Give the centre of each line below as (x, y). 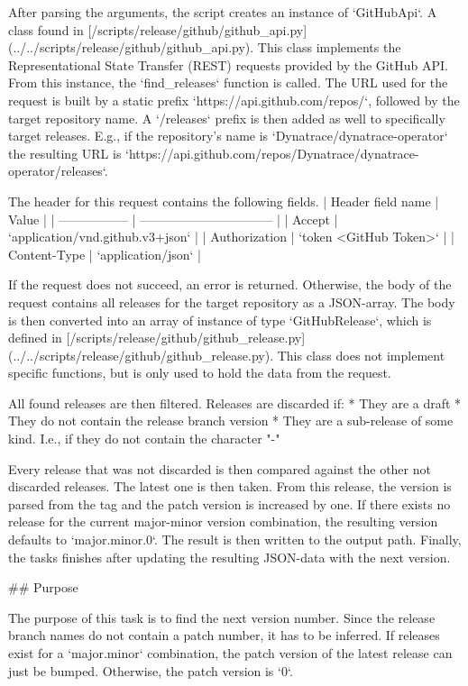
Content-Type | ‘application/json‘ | (105, 254)
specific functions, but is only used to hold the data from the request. (200, 373)
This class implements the (329, 47)
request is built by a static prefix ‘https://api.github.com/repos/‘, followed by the (234, 100)
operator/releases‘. (58, 171)
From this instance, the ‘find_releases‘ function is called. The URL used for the (228, 82)
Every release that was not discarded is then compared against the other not (220, 468)
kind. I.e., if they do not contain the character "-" (144, 439)
